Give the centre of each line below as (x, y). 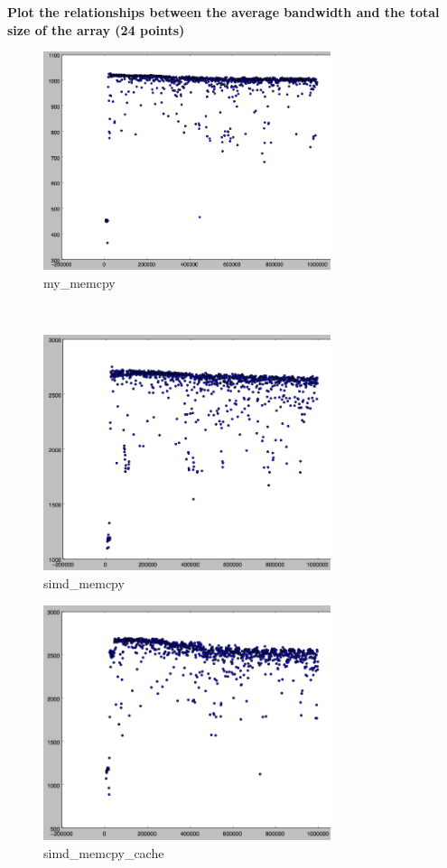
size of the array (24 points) (96, 29)
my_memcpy (79, 282)
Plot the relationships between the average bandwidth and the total (223, 12)
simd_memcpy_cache (104, 852)
